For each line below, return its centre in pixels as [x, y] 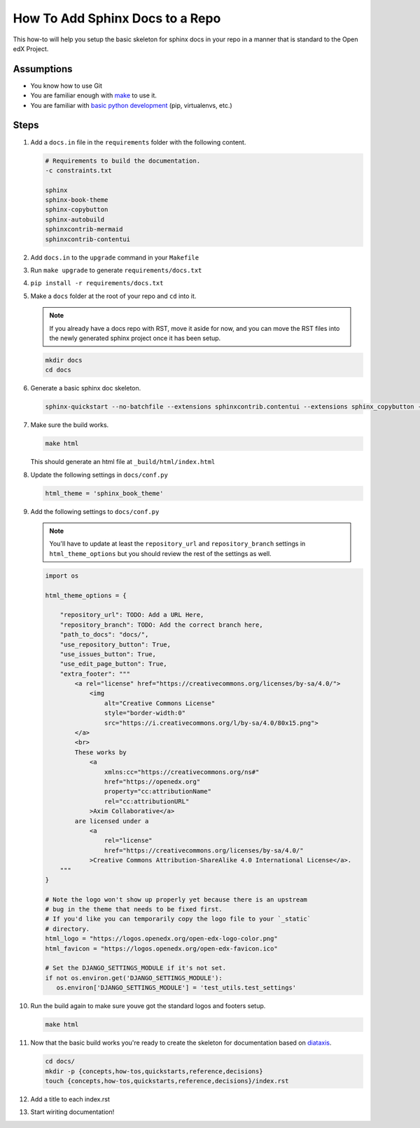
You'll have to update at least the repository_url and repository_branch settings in [177, 544]
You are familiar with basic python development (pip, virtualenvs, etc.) [131, 105]
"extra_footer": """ [95, 674]
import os [62, 576]
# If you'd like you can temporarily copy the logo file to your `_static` [178, 919]
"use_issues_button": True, [108, 654]
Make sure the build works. [70, 425]
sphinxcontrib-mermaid [84, 229]
